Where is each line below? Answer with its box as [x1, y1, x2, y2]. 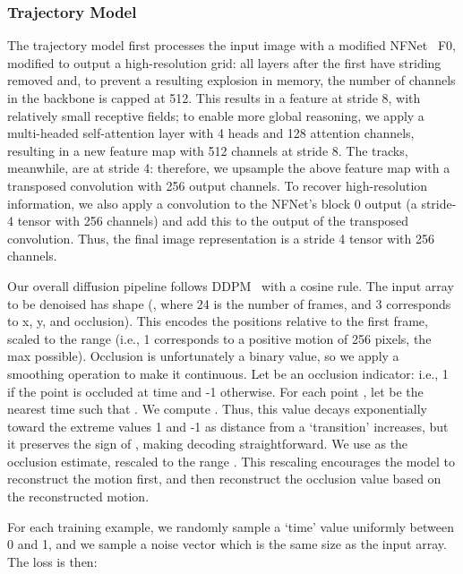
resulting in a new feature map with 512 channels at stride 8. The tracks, [7, 141, 408, 159]
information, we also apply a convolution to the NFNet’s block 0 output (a [7, 193, 417, 212]
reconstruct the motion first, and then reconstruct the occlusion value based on [7, 469, 442, 488]
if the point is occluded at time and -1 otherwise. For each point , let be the [7, 381, 424, 400]
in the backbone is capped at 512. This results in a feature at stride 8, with [7, 89, 421, 107]
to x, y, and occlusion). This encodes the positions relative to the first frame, [7, 312, 428, 330]
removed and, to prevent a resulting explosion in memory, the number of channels [7, 71, 456, 90]
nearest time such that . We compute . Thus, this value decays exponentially [7, 399, 427, 418]
